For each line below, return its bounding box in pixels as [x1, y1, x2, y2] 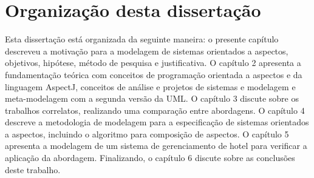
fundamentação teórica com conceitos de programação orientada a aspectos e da [5, 68, 302, 81]
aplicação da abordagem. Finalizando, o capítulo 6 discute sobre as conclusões [5, 151, 295, 164]
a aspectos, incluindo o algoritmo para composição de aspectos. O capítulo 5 [5, 127, 289, 140]
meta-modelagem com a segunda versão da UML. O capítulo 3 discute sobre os [5, 92, 299, 105]
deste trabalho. [5, 163, 61, 176]
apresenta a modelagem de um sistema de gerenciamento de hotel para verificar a [5, 139, 307, 152]
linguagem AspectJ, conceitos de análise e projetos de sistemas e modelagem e [5, 80, 296, 93]
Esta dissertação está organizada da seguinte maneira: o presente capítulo [5, 33, 279, 45]
